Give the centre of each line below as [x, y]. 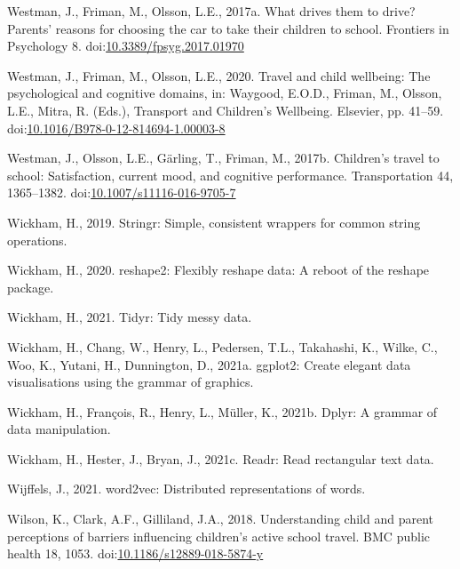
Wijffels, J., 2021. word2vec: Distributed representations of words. [186, 489]
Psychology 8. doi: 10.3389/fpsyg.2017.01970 [126, 46]
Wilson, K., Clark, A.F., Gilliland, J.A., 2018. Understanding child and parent [220, 519]
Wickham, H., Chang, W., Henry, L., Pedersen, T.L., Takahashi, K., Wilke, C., [222, 346]
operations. [37, 240]
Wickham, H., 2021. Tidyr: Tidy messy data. [130, 317]
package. [31, 287]
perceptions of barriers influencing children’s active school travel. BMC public [218, 536]
